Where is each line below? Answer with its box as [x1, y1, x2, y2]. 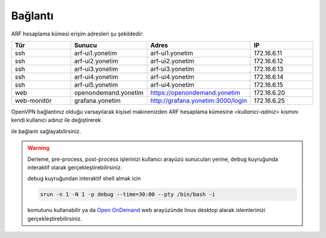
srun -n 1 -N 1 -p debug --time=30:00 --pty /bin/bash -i [40, 191, 216, 198]
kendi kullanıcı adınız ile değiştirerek [11, 116, 101, 124]
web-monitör [14, 96, 52, 105]
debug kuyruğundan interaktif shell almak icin [27, 175, 141, 182]
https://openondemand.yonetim [150, 88, 241, 96]
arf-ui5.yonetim [74, 80, 118, 89]
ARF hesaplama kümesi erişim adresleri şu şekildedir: [11, 30, 144, 37]
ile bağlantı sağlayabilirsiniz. [11, 127, 81, 135]
